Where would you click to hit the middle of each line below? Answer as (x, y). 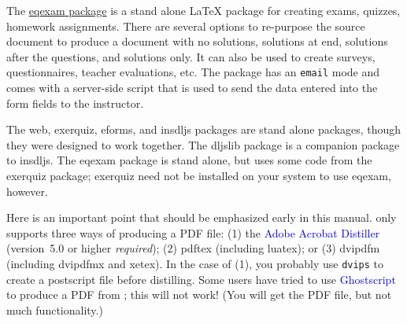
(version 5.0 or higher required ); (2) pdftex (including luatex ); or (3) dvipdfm (193, 248)
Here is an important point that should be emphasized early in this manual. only (202, 217)
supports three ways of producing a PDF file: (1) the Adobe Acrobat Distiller (193, 232)
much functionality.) (55, 309)
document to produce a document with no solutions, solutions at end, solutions (197, 41)
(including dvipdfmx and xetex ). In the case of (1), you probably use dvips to (195, 263)
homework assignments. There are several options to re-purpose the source (186, 26)
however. (27, 191)
